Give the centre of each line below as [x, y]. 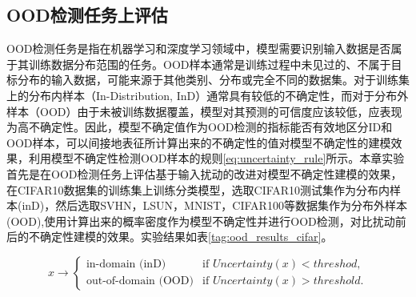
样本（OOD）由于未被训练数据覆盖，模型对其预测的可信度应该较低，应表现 [204, 111]
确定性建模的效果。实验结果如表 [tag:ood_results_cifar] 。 [186, 237]
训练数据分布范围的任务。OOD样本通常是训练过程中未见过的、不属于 [210, 64]
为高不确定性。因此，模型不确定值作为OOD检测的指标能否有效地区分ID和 [200, 127]
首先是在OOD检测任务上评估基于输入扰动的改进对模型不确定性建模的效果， [204, 173]
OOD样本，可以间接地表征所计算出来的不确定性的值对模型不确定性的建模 [199, 142]
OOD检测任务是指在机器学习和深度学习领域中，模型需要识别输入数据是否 [199, 48]
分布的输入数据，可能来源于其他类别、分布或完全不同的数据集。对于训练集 [213, 80]
